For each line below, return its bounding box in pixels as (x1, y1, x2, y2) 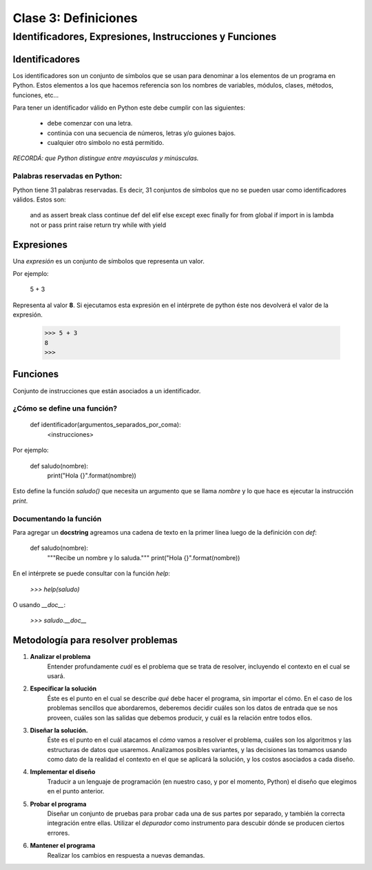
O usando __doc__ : (12, 600, 65, 609)
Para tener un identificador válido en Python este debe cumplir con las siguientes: (12, 103, 246, 112)
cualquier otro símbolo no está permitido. (47, 139, 165, 147)
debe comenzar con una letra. (47, 119, 133, 128)
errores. (47, 829, 70, 837)
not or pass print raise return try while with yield (30, 221, 167, 229)
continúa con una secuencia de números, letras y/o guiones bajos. (47, 128, 236, 137)
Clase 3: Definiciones (12, 10, 138, 26)
